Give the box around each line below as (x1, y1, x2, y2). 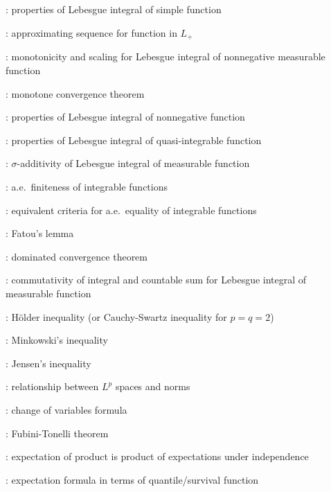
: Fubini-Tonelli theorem (6, 425, 109, 440)
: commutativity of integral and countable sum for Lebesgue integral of (6, 272, 307, 287)
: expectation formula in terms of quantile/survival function (6, 472, 259, 486)
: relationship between (6, 379, 99, 394)
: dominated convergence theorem (6, 249, 148, 263)
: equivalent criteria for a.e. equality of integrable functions (6, 202, 257, 217)
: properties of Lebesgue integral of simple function (6, 2, 222, 17)
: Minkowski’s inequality (6, 333, 108, 347)
